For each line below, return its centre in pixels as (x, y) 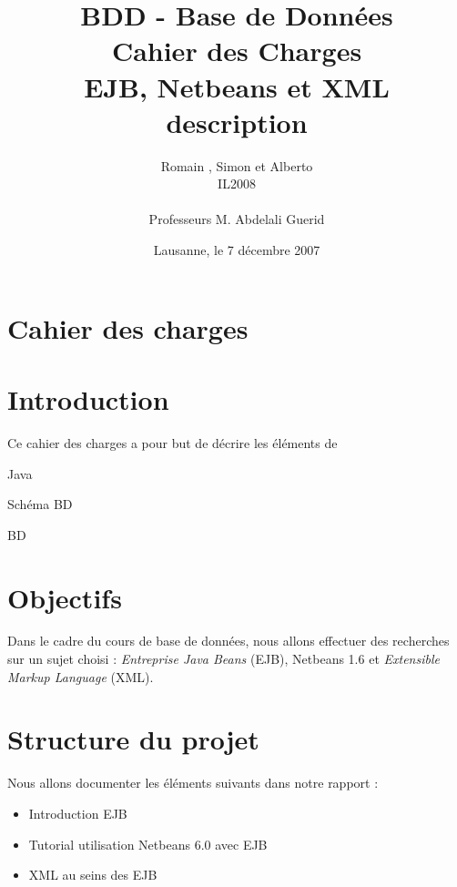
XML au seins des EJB (93, 875)
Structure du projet (133, 739)
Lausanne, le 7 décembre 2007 (237, 250)
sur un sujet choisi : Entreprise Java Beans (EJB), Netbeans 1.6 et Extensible (223, 659)
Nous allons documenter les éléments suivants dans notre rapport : (193, 783)
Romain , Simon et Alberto (237, 165)
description (237, 122)
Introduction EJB (78, 813)
